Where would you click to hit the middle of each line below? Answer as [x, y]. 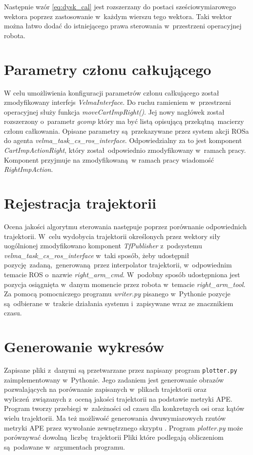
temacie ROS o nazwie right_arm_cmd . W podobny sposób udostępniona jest [122, 274]
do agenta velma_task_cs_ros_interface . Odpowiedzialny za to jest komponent [123, 140]
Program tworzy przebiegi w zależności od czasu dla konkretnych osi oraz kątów [124, 408]
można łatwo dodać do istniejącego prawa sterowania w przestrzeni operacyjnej [123, 26]
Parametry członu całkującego [108, 69]
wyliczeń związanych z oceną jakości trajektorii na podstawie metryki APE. [118, 398]
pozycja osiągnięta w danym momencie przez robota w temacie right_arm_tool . [125, 284]
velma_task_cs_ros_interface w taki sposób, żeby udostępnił [97, 255]
